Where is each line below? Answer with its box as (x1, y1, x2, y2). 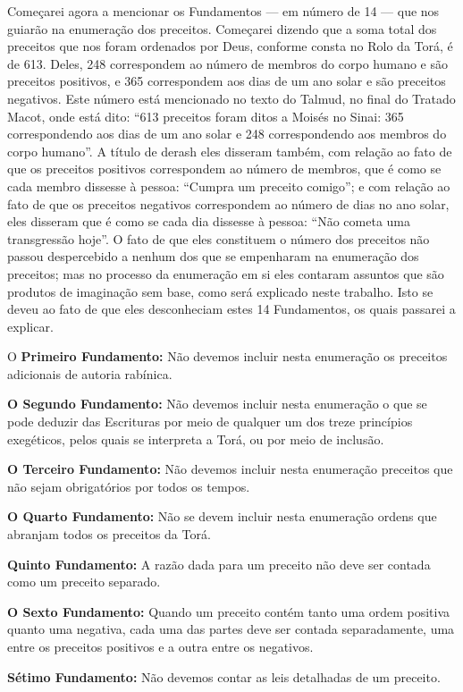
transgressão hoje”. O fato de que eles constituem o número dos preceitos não (7, 229, 430, 248)
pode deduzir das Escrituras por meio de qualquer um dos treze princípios (7, 412, 413, 431)
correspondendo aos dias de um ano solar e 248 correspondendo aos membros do (7, 124, 447, 143)
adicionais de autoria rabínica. (7, 364, 173, 383)
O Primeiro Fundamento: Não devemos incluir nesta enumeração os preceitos (7, 347, 448, 366)
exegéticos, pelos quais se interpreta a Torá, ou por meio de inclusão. (7, 429, 384, 448)
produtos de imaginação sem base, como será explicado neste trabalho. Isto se (7, 282, 434, 300)
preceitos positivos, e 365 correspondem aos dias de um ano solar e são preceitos (7, 72, 446, 90)
